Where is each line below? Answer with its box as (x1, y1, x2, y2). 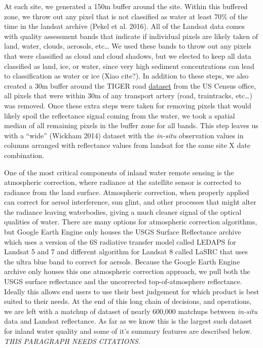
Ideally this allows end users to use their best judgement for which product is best (4, 286, 259, 296)
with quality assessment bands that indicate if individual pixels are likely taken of (4, 30, 258, 41)
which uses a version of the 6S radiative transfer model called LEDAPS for (4, 236, 236, 247)
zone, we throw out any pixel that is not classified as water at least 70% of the (4, 11, 248, 21)
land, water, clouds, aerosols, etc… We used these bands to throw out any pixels (4, 41, 251, 51)
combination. (4, 149, 44, 160)
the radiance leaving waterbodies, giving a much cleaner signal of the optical (4, 206, 242, 217)
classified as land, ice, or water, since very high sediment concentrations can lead (4, 60, 254, 71)
